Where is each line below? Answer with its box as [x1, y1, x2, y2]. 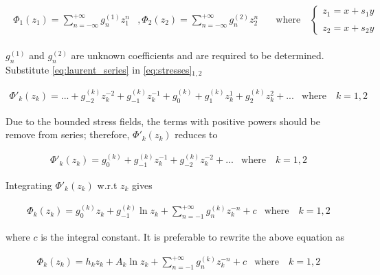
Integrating [5, 178, 52, 192]
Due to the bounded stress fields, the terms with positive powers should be [5, 113, 320, 128]
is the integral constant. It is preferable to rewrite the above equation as [41, 229, 345, 243]
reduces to [175, 127, 218, 142]
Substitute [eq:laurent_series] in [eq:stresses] [5, 62, 192, 76]
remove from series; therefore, [5, 127, 130, 142]
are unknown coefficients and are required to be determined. [71, 48, 324, 63]
